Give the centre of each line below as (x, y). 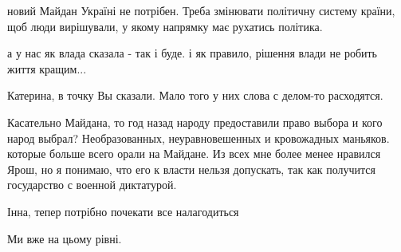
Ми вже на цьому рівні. (65, 238)
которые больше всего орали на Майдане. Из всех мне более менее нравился (194, 154)
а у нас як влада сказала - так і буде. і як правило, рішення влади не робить (192, 53)
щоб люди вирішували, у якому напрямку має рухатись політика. (165, 26)
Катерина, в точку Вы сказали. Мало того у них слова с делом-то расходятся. (195, 95)
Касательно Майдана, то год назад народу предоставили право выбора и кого (195, 122)
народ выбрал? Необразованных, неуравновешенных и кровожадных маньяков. (199, 138)
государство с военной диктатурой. (92, 185)
